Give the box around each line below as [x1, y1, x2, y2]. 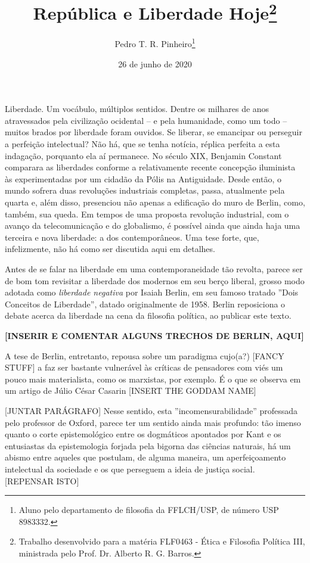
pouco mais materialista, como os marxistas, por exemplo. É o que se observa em [5, 372, 301, 385]
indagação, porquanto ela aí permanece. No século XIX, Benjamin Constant [5, 149, 282, 161]
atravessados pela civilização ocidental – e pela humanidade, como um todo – [5, 114, 287, 126]
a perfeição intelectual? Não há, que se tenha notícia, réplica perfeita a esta [5, 138, 280, 150]
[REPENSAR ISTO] [5, 474, 79, 487]
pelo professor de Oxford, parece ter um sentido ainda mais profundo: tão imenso [5, 416, 301, 428]
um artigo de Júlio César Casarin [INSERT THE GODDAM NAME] [5, 384, 256, 397]
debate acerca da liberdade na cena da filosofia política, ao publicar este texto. [5, 309, 292, 322]
